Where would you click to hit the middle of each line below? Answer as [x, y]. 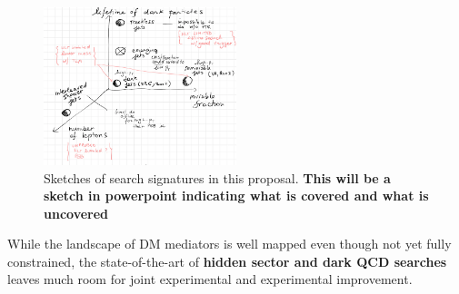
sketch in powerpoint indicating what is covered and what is [236, 196]
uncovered [76, 213]
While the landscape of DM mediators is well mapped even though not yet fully [229, 244]
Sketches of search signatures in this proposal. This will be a [217, 177]
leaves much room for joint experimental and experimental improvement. [210, 279]
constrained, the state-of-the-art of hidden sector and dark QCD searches [227, 261]
